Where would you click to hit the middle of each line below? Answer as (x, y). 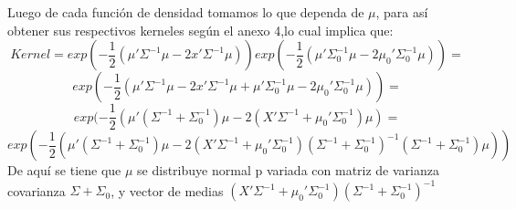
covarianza (37, 190)
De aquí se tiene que (64, 170)
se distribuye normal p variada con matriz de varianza (288, 170)
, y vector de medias (167, 190)
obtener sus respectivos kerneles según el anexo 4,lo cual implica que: (200, 30)
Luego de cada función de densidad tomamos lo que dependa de (186, 12)
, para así (402, 12)
